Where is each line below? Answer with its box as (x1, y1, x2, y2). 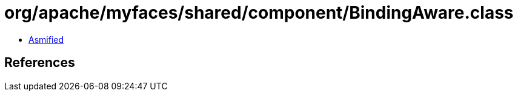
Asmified (28, 34, 64, 45)
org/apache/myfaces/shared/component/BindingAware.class (4, 2, 514, 23)
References (4, 55, 75, 71)
